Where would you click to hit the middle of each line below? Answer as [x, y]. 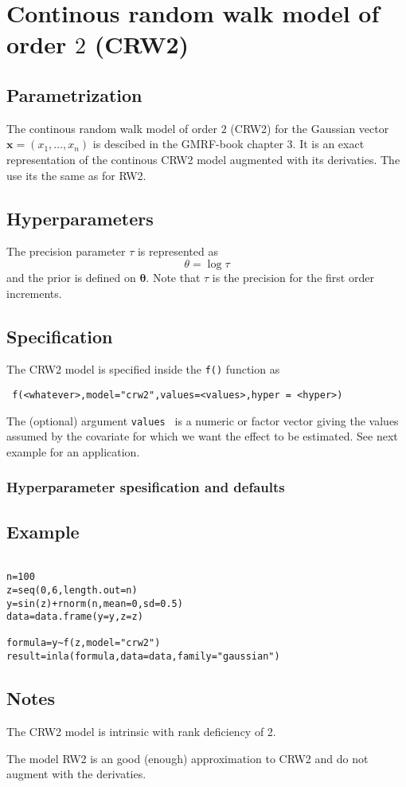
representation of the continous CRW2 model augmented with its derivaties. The [203, 159]
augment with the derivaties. [76, 774]
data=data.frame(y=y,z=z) [75, 617]
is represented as [178, 251]
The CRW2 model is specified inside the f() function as [143, 369]
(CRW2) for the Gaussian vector [310, 128]
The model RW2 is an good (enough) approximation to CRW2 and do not [187, 758]
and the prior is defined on [71, 277]
